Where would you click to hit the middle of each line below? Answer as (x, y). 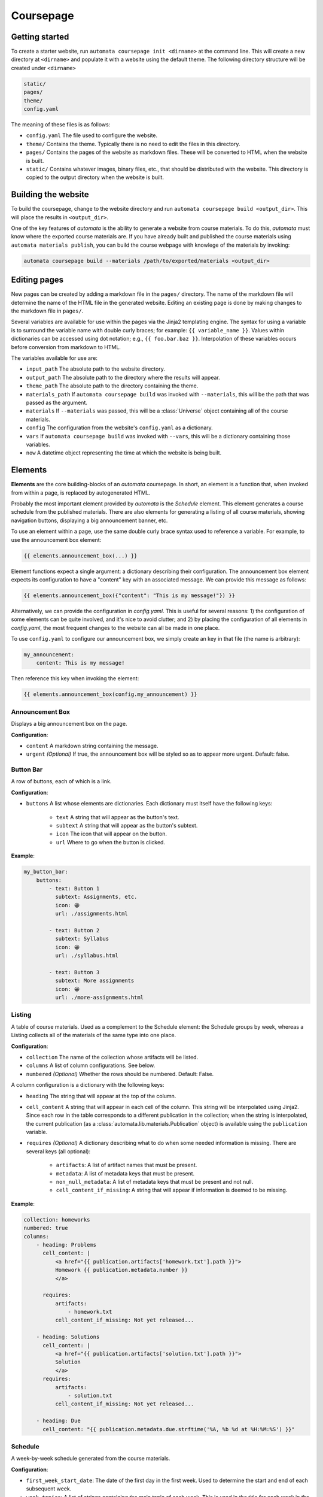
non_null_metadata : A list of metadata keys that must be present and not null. (155, 1182)
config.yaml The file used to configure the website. (92, 135)
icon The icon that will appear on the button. (112, 834)
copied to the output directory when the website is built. (95, 177)
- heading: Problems (66, 1245)
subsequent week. (49, 1489)
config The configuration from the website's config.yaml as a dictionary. (120, 428)
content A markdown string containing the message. (92, 746)
